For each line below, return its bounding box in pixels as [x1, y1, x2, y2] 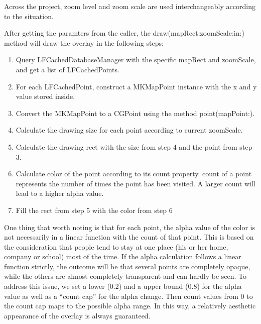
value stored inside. [16, 91, 75, 101]
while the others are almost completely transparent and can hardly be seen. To [4, 271, 247, 281]
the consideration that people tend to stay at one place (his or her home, [4, 241, 228, 252]
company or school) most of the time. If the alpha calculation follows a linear [4, 251, 241, 262]
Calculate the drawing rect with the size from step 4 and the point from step [16, 141, 252, 152]
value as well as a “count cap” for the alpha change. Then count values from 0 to [4, 290, 253, 301]
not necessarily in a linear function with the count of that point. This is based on [4, 232, 254, 242]
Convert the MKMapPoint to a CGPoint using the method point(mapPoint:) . [16, 107, 255, 118]
